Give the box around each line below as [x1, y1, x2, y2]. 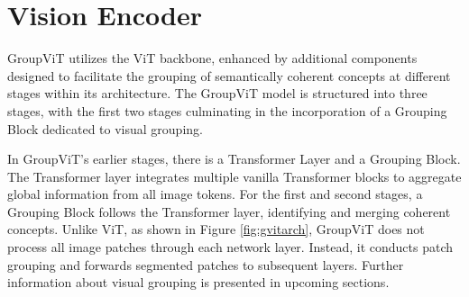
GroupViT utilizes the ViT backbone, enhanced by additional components [7, 49, 418, 67]
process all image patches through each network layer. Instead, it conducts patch [7, 238, 454, 256]
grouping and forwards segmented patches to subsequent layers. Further [7, 255, 404, 274]
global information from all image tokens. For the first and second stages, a [7, 184, 423, 203]
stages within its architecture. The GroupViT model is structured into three [7, 84, 428, 103]
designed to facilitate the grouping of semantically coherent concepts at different [7, 66, 451, 85]
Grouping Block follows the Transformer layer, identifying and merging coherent [7, 202, 451, 220]
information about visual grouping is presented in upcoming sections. [7, 273, 390, 292]
